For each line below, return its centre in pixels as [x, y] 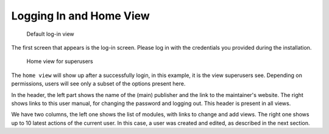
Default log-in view [50, 34]
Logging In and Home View [81, 16]
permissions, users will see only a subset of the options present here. [98, 84]
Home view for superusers [60, 61]
